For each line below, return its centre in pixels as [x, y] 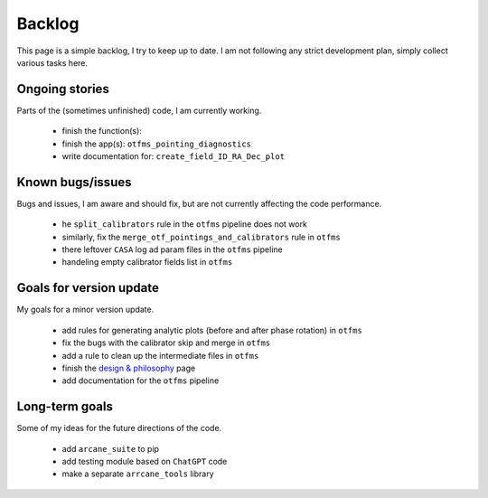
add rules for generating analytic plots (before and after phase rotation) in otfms [212, 330]
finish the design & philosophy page [129, 368]
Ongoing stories [63, 89]
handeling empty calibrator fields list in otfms [147, 262]
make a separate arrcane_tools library [138, 474]
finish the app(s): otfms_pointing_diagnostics [157, 144]
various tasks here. [52, 62]
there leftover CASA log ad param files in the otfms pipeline [173, 249]
